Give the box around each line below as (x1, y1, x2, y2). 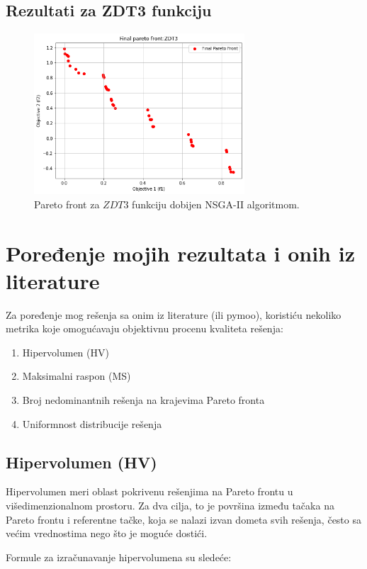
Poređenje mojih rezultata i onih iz (6, 238, 355, 267)
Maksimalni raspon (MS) (22, 368, 131, 383)
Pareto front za (34, 196, 100, 211)
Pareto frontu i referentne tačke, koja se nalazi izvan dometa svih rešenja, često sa (6, 512, 361, 526)
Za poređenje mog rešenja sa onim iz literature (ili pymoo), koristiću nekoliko (6, 307, 341, 322)
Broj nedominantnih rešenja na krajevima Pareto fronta (22, 393, 265, 407)
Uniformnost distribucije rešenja (22, 416, 162, 431)
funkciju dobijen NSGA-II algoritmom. (132, 196, 300, 211)
